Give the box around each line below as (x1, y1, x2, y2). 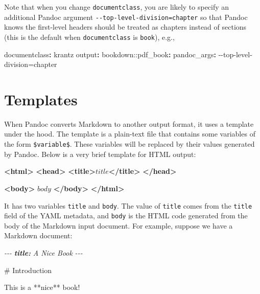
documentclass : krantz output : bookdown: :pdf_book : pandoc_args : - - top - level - (4, 49, 252, 59)
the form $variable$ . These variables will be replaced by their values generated (4, 139, 255, 149)
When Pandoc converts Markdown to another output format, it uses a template (4, 118, 254, 129)
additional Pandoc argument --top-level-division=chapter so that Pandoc (4, 11, 248, 22)
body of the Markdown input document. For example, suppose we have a (4, 220, 233, 231)
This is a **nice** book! (4, 282, 80, 292)
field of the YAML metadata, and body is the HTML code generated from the (4, 210, 248, 221)
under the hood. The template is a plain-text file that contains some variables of (4, 128, 255, 139)
